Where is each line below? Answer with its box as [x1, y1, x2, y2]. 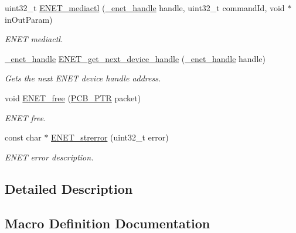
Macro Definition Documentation [5, 214, 210, 232]
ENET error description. [5, 150, 94, 163]
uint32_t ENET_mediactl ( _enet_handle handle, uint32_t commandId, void [5, 2, 285, 13]
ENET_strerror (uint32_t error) [51, 131, 169, 143]
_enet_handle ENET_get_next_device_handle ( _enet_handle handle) [5, 52, 266, 64]
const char [5, 131, 42, 143]
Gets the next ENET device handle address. [5, 72, 161, 84]
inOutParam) [5, 13, 53, 25]
